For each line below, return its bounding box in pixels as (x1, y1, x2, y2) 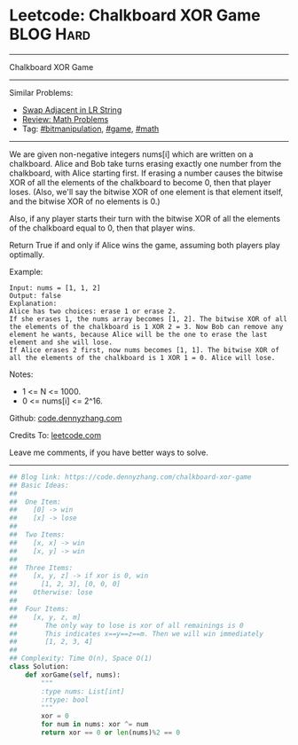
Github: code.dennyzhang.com (9, 412, 122, 423)
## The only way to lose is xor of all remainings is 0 (9, 621, 244, 630)
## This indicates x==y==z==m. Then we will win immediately (9, 629, 264, 639)
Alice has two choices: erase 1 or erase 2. (9, 307, 176, 316)
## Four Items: (9, 604, 69, 613)
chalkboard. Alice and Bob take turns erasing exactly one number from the (9, 158, 282, 169)
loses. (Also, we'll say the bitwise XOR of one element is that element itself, (9, 186, 284, 197)
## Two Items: (9, 530, 66, 539)
